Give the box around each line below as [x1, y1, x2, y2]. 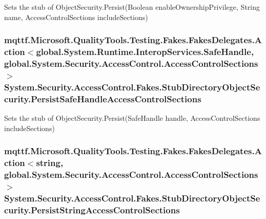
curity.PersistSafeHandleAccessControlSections [4, 92, 201, 105]
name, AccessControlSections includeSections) [4, 11, 148, 22]
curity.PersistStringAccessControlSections [4, 203, 180, 216]
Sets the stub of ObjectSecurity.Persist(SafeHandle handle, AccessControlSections [4, 113, 260, 123]
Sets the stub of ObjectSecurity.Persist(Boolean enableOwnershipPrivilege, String [4, 2, 260, 12]
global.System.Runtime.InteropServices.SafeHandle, [36, 45, 254, 58]
